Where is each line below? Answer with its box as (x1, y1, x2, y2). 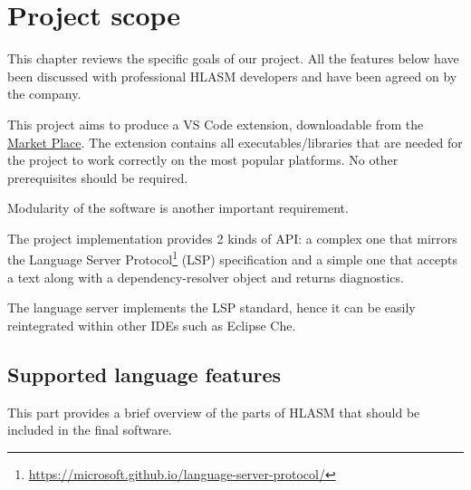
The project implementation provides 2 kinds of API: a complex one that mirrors (7, 228, 457, 247)
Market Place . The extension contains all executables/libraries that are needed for (7, 132, 463, 151)
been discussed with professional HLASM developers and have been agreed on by (7, 66, 457, 85)
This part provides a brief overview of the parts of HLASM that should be (7, 402, 420, 421)
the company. (7, 84, 82, 103)
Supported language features (7, 360, 282, 388)
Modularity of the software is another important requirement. (7, 198, 349, 217)
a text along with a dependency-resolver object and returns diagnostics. (7, 267, 404, 286)
